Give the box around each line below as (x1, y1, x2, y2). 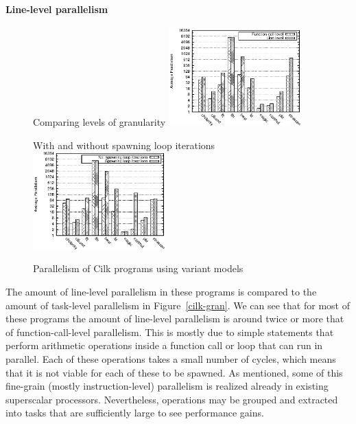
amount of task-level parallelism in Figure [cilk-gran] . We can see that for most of (5, 298, 350, 312)
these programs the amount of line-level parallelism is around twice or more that (5, 311, 344, 326)
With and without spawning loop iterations (33, 137, 215, 152)
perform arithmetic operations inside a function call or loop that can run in (5, 338, 323, 353)
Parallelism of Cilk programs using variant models (33, 261, 244, 276)
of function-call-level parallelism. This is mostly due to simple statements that (5, 324, 334, 339)
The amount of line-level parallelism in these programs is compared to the (5, 284, 317, 299)
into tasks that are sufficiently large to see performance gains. (5, 405, 264, 420)
